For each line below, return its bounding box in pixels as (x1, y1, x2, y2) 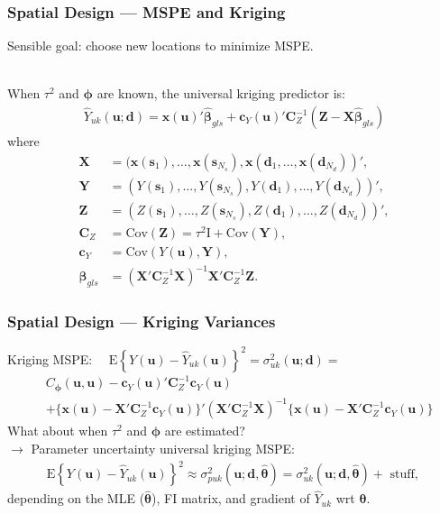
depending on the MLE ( (7, 489, 145, 508)
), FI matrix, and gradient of (151, 489, 310, 508)
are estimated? (164, 421, 245, 440)
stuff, (390, 468, 418, 482)
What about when (7, 421, 108, 440)
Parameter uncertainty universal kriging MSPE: (31, 439, 295, 458)
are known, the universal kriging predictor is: (96, 84, 345, 103)
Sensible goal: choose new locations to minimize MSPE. (7, 36, 314, 55)
